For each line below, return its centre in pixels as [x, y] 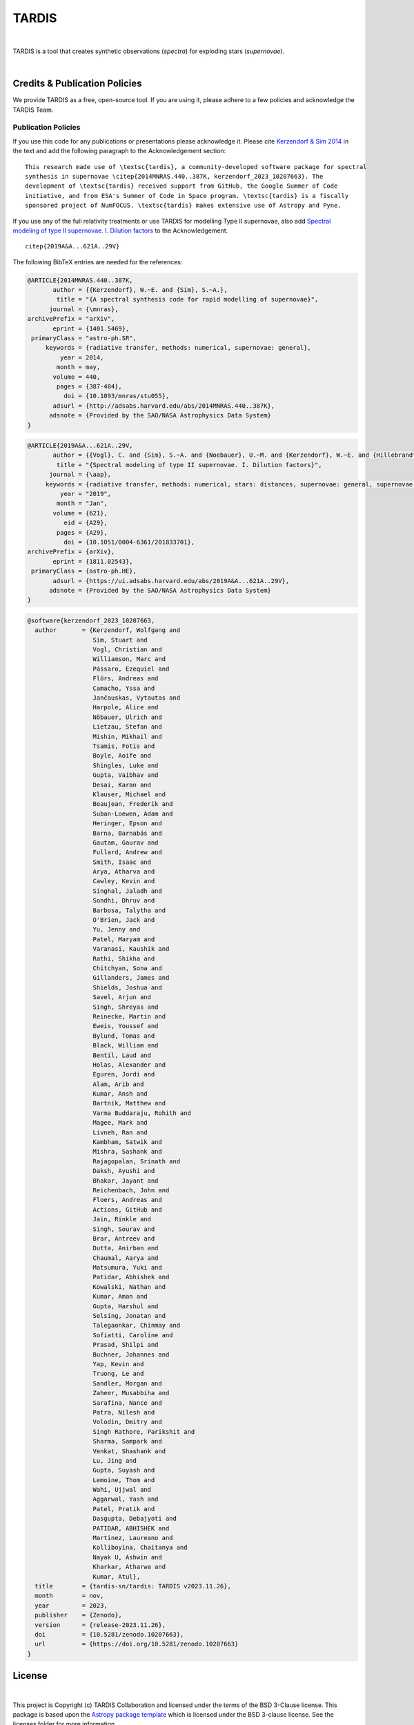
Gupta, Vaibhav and [126, 775]
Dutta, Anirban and [126, 1248]
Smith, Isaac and [122, 862]
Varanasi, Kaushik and [131, 949]
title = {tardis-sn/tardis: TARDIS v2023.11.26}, [133, 1586]
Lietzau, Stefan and [127, 727]
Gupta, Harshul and [126, 1306]
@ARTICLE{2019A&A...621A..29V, [80, 446]
